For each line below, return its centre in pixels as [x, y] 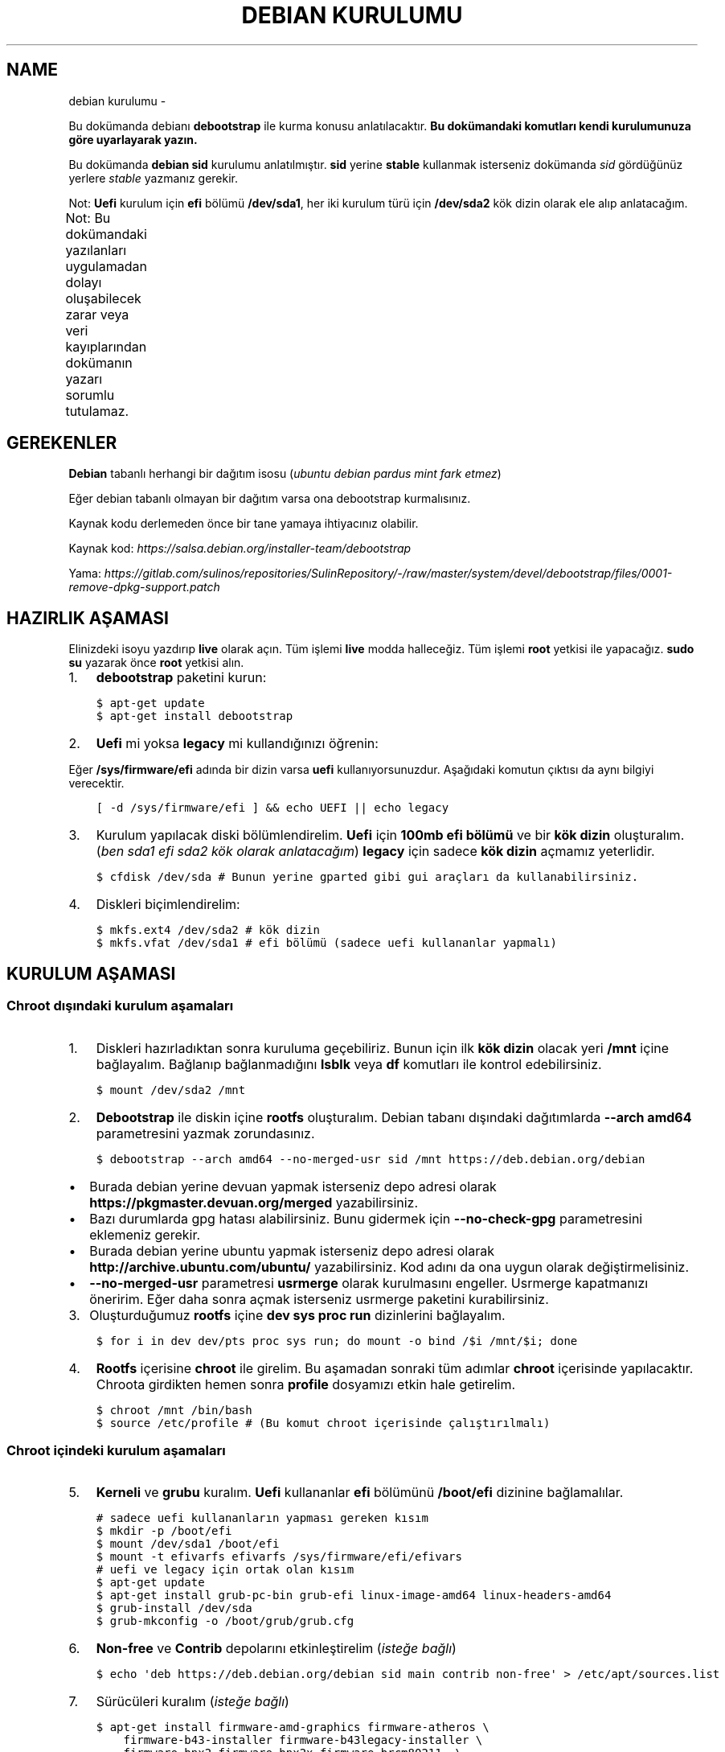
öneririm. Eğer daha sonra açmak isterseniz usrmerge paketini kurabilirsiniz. [319, 1299]
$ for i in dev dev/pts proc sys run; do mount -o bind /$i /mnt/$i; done [337, 1341]
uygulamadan [106, 266]
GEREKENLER [62, 443]
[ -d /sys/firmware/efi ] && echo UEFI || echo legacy [272, 808]
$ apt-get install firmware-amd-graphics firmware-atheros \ [293, 1727]
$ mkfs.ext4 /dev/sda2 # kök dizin [208, 930]
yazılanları [96, 250]
